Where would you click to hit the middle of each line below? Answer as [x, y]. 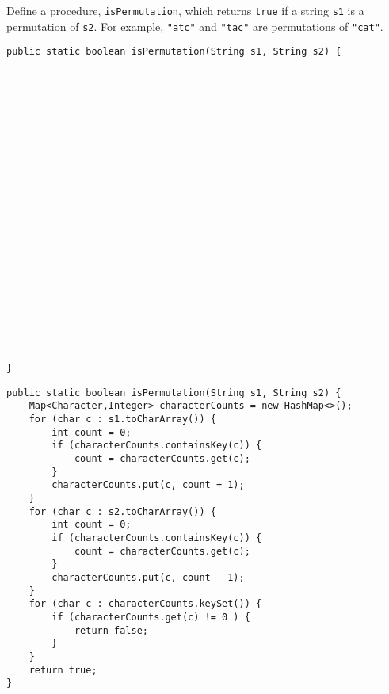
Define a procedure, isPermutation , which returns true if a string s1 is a [185, 10]
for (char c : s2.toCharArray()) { [122, 511]
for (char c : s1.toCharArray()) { [122, 419]
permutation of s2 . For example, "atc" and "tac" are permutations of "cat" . [195, 26]
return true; [63, 670]
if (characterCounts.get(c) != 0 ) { [151, 617]
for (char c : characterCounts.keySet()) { [145, 604]
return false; [111, 630]
